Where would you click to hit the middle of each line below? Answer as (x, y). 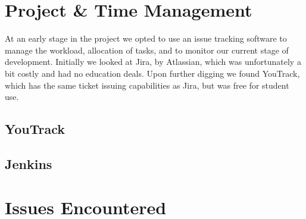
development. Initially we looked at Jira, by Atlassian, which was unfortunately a (153, 62)
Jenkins (29, 163)
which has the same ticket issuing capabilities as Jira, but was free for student (147, 85)
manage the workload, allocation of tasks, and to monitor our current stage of (147, 50)
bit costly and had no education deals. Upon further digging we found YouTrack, (152, 73)
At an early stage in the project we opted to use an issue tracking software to (146, 38)
